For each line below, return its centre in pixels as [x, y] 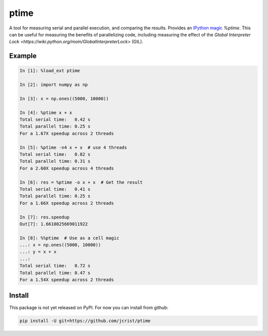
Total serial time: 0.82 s [55, 155]
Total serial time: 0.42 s [55, 120]
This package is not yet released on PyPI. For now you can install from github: [89, 307]
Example [23, 56]
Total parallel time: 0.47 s [55, 273]
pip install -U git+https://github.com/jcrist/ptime [85, 321]
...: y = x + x [38, 252]
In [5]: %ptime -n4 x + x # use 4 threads [73, 147]
